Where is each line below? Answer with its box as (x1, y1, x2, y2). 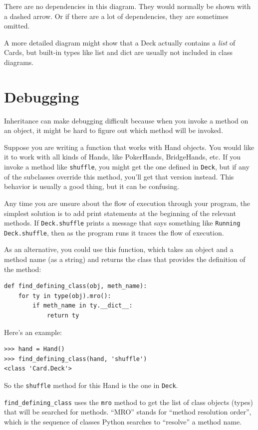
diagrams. (4, 56, 34, 67)
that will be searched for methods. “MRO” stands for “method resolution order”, (4, 406, 252, 417)
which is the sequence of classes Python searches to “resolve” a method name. (4, 416, 242, 426)
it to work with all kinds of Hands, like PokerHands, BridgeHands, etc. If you (4, 151, 241, 162)
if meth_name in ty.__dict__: (32, 302, 133, 309)
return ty (46, 311, 79, 319)
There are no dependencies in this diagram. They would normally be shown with (4, 1, 251, 11)
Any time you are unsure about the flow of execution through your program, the (4, 197, 251, 208)
